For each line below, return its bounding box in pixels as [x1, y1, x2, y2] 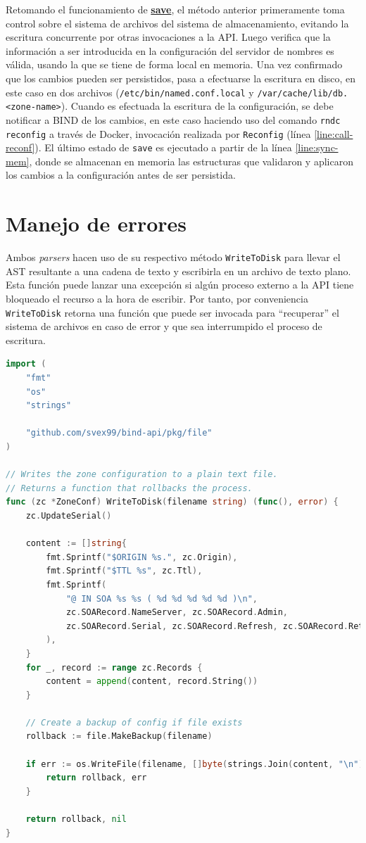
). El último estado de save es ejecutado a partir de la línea [34, 140, 292, 155]
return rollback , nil [25, 814, 127, 825]
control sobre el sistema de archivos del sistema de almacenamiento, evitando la [6, 15, 349, 30]
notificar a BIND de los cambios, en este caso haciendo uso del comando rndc [6, 112, 341, 127]
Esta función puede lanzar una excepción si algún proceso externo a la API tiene [6, 277, 354, 292]
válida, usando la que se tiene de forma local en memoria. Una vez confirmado [6, 57, 343, 72]
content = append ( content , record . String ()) [46, 676, 258, 687]
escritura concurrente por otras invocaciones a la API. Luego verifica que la [6, 30, 331, 44]
